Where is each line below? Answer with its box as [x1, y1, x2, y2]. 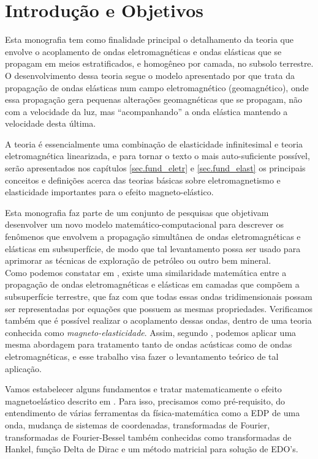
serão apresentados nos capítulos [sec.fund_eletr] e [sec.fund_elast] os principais [5, 162, 306, 174]
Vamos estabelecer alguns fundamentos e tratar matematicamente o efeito [5, 382, 282, 395]
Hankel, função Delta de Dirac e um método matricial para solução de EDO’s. [5, 442, 298, 455]
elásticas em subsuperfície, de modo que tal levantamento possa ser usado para [5, 242, 301, 255]
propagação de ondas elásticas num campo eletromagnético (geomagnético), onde [5, 81, 309, 94]
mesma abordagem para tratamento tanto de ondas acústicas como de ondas [5, 338, 292, 351]
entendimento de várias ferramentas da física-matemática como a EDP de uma [5, 406, 300, 419]
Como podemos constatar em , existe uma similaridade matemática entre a [5, 266, 287, 278]
